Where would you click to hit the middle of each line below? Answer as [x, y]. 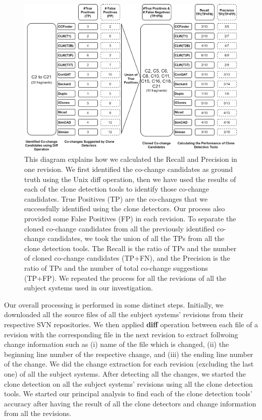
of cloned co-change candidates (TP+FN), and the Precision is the [127, 258]
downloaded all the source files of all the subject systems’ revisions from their [124, 314]
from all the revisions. [38, 413]
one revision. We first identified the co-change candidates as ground [129, 169]
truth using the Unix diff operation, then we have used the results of [130, 179]
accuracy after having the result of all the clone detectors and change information [130, 403]
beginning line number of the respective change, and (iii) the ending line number [129, 354]
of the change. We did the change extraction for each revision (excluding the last [129, 364]
